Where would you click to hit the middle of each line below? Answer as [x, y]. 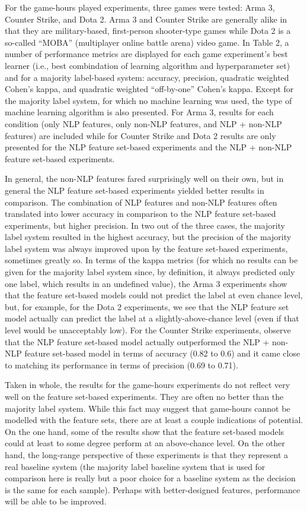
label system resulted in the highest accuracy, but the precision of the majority [148, 237]
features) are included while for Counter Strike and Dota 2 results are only [140, 135]
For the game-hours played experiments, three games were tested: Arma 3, [140, 7]
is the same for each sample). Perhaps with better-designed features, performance [153, 489]
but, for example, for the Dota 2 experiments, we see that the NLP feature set [147, 306]
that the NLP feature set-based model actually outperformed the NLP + [137, 341]
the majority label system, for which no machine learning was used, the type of [148, 100]
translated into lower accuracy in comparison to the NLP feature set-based [140, 214]
